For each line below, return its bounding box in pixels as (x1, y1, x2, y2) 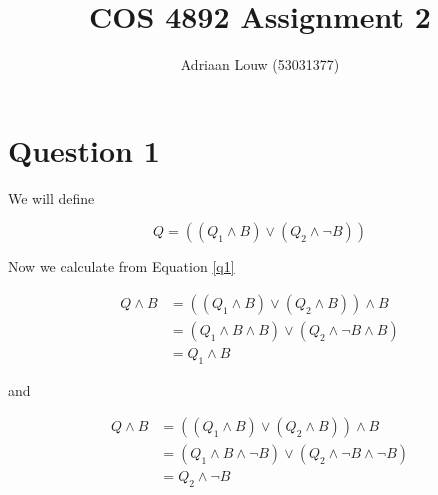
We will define (8, 187, 95, 208)
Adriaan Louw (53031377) (180, 54, 340, 75)
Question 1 (8, 129, 160, 170)
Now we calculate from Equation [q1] (8, 256, 235, 277)
